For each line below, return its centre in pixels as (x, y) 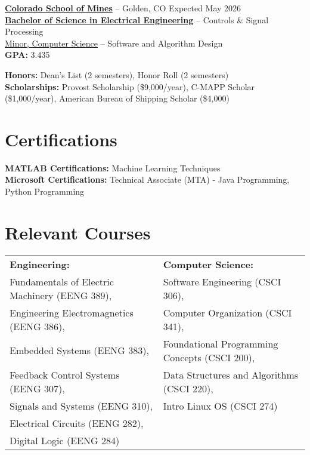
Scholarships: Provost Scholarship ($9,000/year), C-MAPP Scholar (130, 86)
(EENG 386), (37, 326)
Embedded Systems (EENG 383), (79, 351)
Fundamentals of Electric (62, 281)
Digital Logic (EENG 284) (65, 440)
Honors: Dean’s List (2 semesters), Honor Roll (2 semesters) (117, 74)
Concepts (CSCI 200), (209, 357)
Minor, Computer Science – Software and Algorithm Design (114, 43)
